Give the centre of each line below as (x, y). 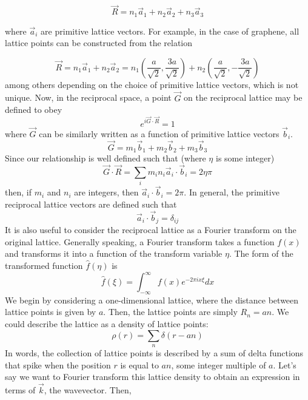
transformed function (44, 265)
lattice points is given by (51, 312)
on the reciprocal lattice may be (243, 97)
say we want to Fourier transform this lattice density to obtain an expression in (152, 377)
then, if (18, 192)
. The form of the (261, 253)
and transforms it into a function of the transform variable (114, 253)
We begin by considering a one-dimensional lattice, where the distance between (152, 300)
